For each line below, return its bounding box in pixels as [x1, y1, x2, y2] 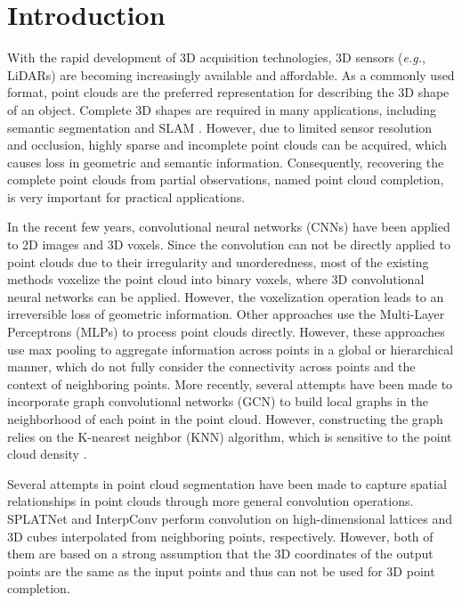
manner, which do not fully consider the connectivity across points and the [7, 357, 416, 376]
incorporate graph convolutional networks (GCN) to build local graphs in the [7, 392, 429, 411]
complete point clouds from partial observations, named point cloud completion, [7, 170, 444, 189]
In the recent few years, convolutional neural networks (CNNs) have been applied [7, 217, 450, 236]
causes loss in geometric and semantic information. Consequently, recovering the [7, 152, 444, 171]
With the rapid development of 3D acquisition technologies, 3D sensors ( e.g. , [7, 48, 426, 67]
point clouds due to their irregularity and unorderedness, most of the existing [7, 252, 429, 271]
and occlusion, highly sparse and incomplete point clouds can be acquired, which [7, 135, 447, 154]
